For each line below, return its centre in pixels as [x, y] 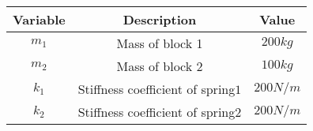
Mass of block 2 [160, 66]
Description [160, 19]
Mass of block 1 [160, 43]
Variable [39, 19]
